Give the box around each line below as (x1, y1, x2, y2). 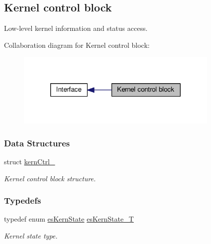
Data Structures (4, 136, 70, 149)
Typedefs (4, 194, 41, 207)
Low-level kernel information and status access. (4, 23, 148, 33)
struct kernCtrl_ (4, 156, 55, 166)
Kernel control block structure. (4, 173, 96, 183)
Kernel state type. (4, 230, 58, 241)
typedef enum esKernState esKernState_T (4, 214, 134, 224)
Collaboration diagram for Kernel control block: (4, 39, 150, 50)
